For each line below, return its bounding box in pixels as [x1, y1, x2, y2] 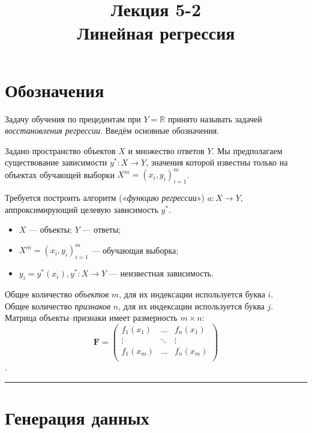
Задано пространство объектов [5, 144, 116, 157]
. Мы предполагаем [212, 144, 283, 157]
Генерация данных [5, 405, 149, 429]
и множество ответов [128, 144, 205, 157]
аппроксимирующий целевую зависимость [5, 203, 158, 215]
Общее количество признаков [5, 299, 111, 312]
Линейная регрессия [77, 20, 235, 45]
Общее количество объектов [5, 288, 109, 300]
